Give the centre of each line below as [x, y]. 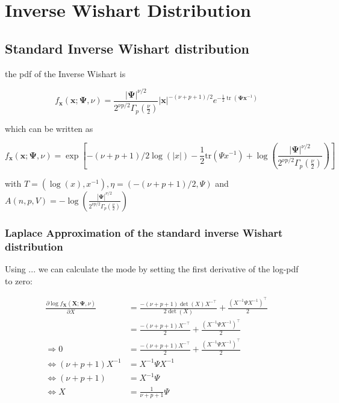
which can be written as [49, 128]
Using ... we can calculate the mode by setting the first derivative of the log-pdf [152, 269]
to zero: [19, 280]
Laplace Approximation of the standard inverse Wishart [144, 232]
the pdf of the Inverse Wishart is [65, 73]
